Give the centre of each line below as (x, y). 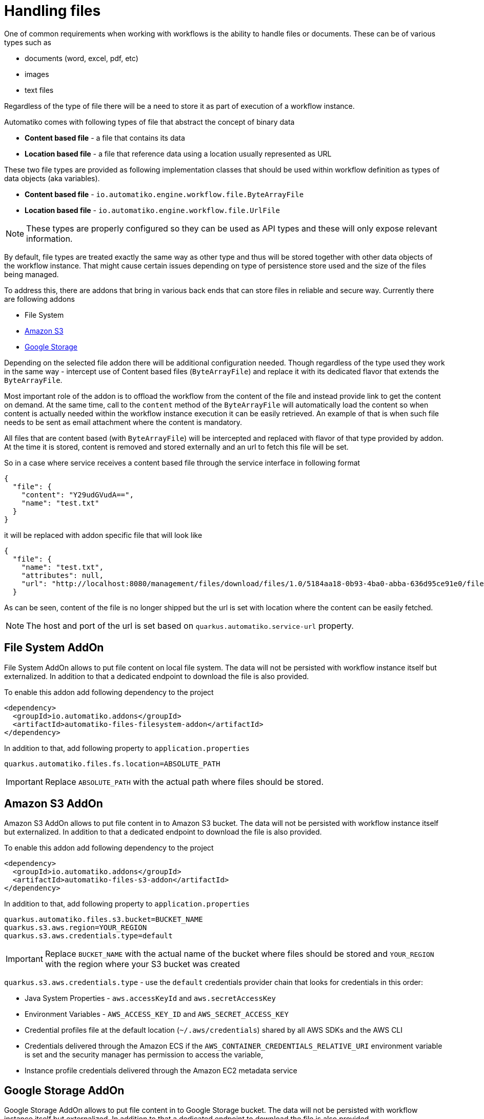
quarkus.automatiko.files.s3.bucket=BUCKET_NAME (104, 920)
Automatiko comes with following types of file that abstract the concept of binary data (149, 122)
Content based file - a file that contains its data (105, 138)
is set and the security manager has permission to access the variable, (144, 1055)
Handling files (53, 11)
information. (49, 238)
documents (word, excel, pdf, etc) (82, 58)
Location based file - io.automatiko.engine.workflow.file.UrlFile (152, 210)
